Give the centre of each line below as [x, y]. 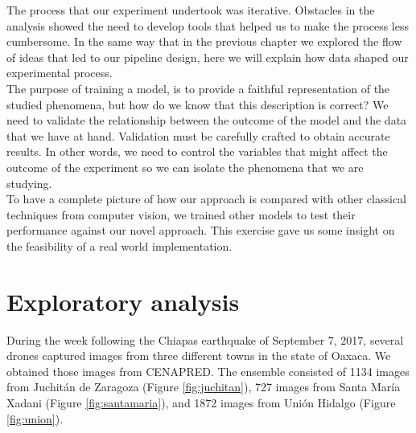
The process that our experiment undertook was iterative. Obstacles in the [191, 10]
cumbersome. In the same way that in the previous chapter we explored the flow [204, 41]
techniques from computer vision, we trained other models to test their [181, 214]
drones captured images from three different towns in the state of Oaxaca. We [199, 355]
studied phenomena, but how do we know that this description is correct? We [198, 104]
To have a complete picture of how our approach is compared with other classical [206, 199]
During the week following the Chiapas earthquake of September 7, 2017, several [205, 339]
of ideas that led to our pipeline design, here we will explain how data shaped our [208, 57]
